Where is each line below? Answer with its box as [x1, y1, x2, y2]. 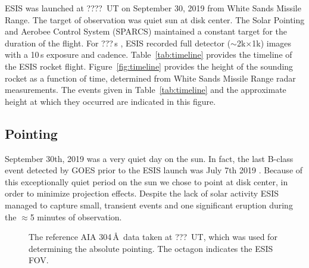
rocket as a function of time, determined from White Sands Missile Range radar [5, 71, 296, 84]
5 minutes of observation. [30, 210, 122, 223]
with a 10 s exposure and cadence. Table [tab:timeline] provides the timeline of [5, 48, 292, 61]
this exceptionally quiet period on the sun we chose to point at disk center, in [5, 175, 288, 188]
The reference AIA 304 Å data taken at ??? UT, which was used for [29, 230, 277, 243]
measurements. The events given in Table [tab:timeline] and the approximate [5, 83, 286, 96]
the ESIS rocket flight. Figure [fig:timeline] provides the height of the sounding [5, 60, 294, 72]
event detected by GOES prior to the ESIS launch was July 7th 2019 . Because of [5, 164, 303, 176]
